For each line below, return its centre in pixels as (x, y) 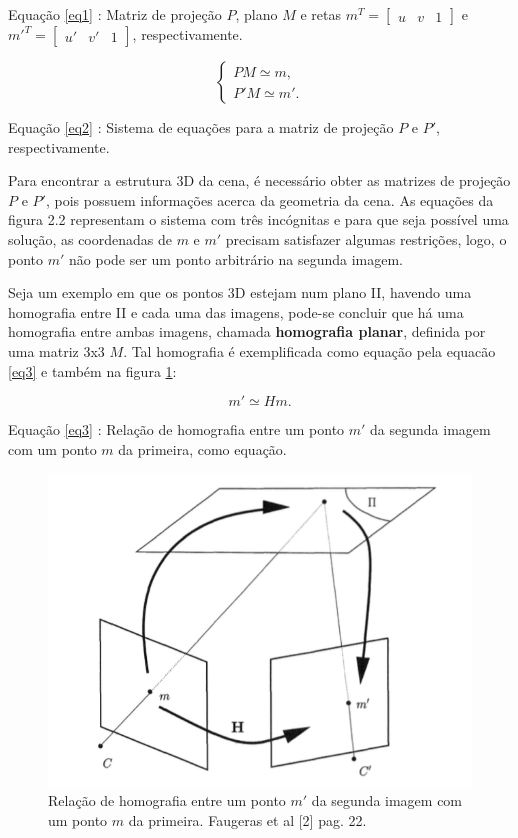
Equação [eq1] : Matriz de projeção (115, 14)
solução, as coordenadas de (90, 238)
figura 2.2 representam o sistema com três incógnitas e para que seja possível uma (258, 219)
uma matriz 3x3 (56, 350)
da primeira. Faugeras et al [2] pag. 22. (247, 820)
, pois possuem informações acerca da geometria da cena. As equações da (269, 199)
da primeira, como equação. (202, 448)
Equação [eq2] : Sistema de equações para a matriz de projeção (201, 127)
